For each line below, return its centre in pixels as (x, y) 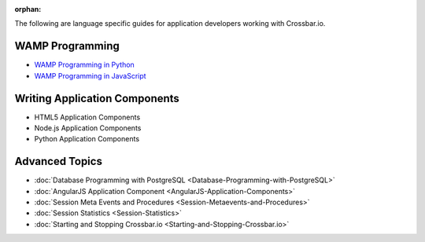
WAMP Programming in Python (85, 65)
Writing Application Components (97, 98)
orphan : (28, 9)
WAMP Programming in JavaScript (90, 75)
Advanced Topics (58, 161)
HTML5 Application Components (87, 117)
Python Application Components (87, 139)
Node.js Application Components (88, 128)
